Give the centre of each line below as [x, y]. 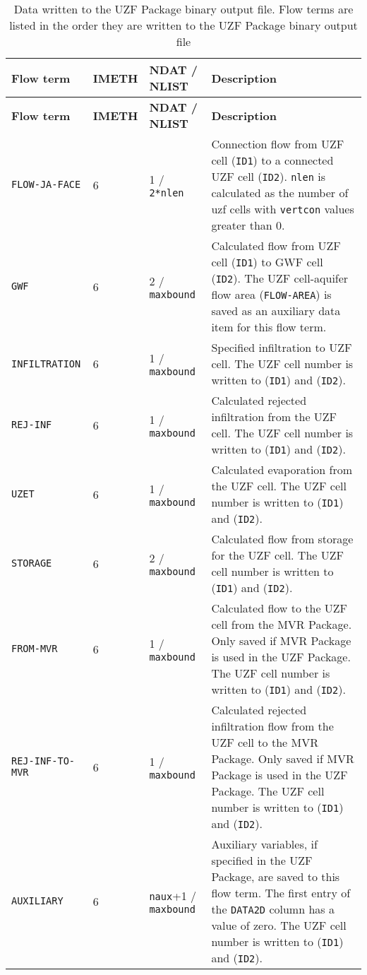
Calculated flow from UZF [276, 246]
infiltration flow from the [272, 726]
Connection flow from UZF [278, 144]
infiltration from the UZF [274, 416]
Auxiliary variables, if [264, 844]
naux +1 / [173, 895]
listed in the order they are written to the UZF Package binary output [183, 25]
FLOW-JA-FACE [46, 184]
